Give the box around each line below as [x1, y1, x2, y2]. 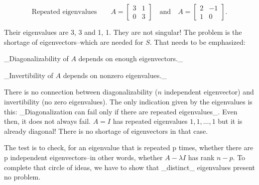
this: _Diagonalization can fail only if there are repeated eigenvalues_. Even [4, 106, 238, 116]
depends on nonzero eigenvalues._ [63, 70, 167, 80]
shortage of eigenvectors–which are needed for [4, 36, 143, 47]
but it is [218, 116, 243, 126]
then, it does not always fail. [4, 116, 91, 126]
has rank [188, 152, 215, 162]
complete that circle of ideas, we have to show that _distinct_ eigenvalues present [4, 162, 255, 172]
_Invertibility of [4, 70, 53, 80]
